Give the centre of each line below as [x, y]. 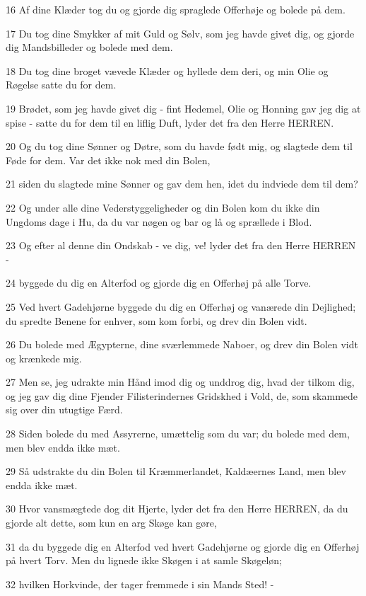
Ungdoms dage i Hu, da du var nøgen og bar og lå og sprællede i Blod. [159, 221]
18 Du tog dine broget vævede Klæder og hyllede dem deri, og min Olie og [167, 70]
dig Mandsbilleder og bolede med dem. [89, 47]
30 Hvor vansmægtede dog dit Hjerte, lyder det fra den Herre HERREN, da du [177, 509]
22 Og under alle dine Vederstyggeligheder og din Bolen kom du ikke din [163, 207]
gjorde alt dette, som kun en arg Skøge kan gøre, [111, 523]
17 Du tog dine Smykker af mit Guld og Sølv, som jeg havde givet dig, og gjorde [180, 33]
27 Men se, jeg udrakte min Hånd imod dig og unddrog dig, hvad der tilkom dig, [180, 382]
